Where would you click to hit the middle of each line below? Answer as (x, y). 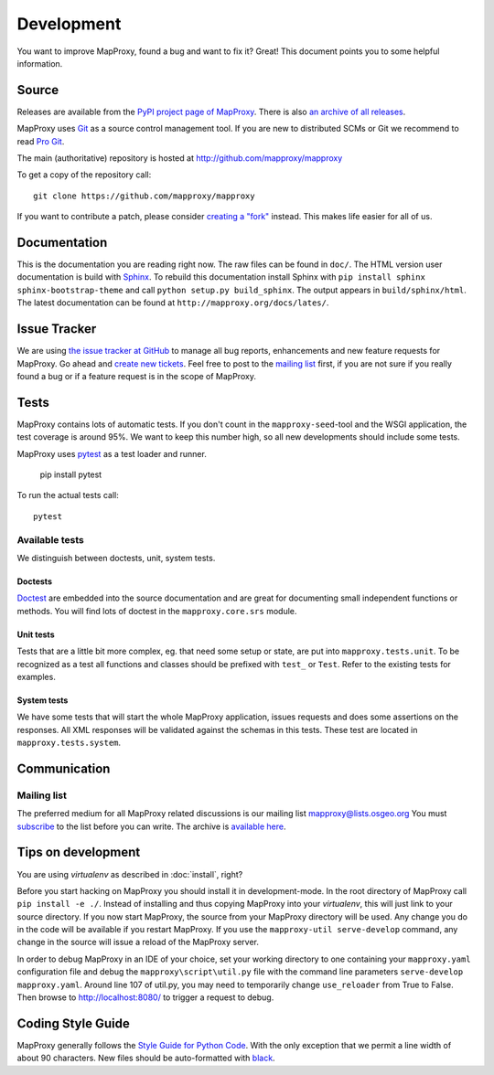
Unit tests (36, 634)
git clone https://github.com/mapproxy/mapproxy (144, 196)
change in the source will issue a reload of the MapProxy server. (138, 942)
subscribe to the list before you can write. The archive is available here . (151, 826)
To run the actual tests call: (68, 495)
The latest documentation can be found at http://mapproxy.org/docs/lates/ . (173, 303)
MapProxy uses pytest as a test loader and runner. (112, 453)
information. (40, 63)
